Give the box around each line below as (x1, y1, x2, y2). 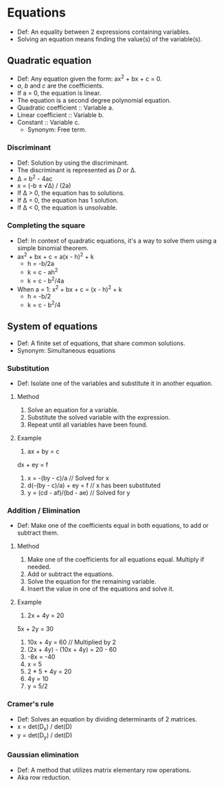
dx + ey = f (16, 460, 49, 469)
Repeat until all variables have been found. (27, 420, 148, 429)
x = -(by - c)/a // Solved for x (27, 474, 110, 482)
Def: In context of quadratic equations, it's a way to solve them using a (16, 236, 218, 245)
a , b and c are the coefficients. (16, 81, 104, 90)
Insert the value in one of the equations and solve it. (27, 584, 174, 593)
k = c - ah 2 (27, 267, 58, 276)
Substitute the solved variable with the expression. (27, 413, 170, 422)
